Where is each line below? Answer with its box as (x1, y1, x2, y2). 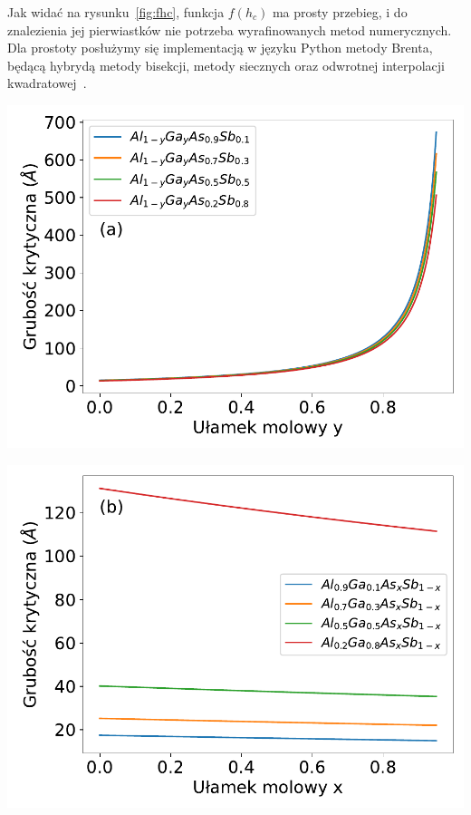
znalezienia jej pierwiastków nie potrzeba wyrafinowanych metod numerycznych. (7, 20, 452, 39)
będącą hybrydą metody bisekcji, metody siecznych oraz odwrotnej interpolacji (7, 55, 445, 74)
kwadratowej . (7, 73, 87, 92)
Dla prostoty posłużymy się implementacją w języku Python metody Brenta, (7, 38, 433, 57)
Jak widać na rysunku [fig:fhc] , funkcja (7, 3, 225, 21)
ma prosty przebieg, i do (272, 3, 408, 21)
